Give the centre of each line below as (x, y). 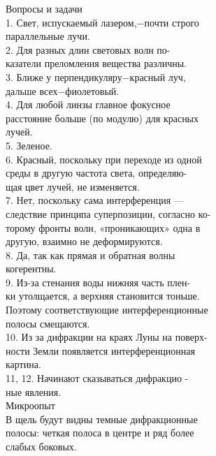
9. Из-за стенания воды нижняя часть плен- (98, 282)
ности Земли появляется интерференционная (100, 350)
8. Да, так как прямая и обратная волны (91, 255)
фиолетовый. (92, 90)
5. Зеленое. (29, 145)
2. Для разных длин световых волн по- (88, 49)
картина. (23, 364)
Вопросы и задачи (44, 8)
